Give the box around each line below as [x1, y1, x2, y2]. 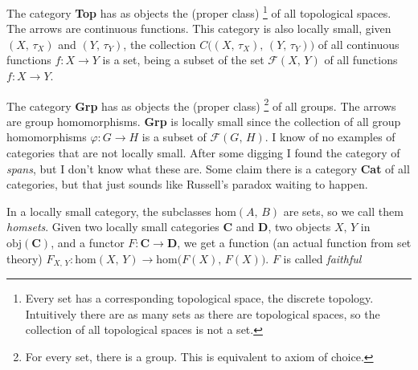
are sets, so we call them [283, 202, 404, 219]
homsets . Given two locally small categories [6, 218, 219, 235]
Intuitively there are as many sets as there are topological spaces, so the [25, 305, 380, 322]
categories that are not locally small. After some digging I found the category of [6, 144, 400, 161]
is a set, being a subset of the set [102, 51, 264, 68]
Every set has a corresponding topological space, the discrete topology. [25, 290, 374, 307]
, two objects [268, 218, 331, 235]
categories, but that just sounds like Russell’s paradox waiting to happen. [6, 176, 368, 193]
